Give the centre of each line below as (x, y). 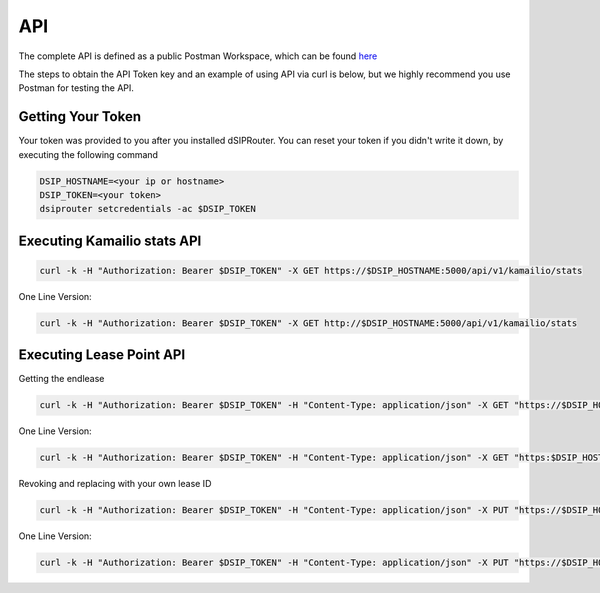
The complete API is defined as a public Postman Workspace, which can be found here (198, 56)
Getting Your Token (80, 116)
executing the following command (88, 154)
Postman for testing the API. (76, 88)
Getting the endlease (61, 379)
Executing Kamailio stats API (110, 240)
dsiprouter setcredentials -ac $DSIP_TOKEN (148, 209)
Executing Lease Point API (102, 355)
